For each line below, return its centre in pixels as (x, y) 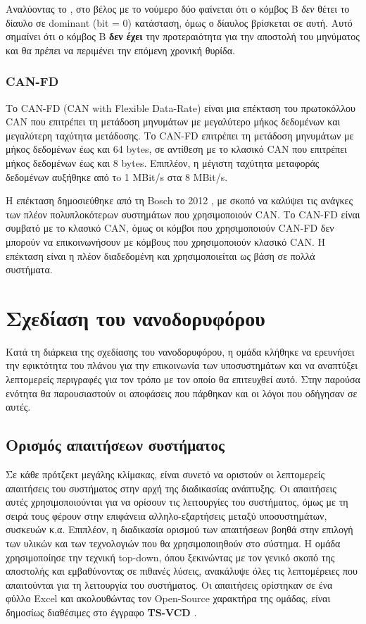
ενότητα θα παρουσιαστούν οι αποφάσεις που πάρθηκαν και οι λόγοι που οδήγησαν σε (182, 393)
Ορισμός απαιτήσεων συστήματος (115, 445)
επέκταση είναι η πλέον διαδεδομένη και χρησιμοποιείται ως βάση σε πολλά (160, 255)
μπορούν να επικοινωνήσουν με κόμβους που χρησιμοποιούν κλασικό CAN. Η (166, 241)
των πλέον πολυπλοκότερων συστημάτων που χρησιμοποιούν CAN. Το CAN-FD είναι (183, 214)
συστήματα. (29, 269)
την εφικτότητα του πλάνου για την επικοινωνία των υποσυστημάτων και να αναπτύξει (182, 365)
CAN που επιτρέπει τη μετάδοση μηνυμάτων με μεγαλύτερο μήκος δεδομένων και (173, 121)
